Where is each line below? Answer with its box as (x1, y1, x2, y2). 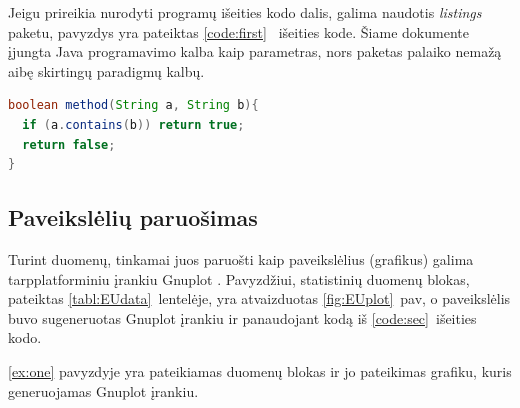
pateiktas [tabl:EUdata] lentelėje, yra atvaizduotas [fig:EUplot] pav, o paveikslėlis (8, 288, 511, 309)
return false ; (22, 137, 116, 152)
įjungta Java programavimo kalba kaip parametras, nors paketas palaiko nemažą (8, 41, 502, 62)
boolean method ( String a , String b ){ (8, 98, 259, 113)
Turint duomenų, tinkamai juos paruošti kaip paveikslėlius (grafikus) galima (8, 248, 474, 269)
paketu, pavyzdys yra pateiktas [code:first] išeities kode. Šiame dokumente (8, 21, 469, 42)
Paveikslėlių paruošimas (8, 202, 258, 233)
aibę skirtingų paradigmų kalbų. (8, 60, 205, 81)
